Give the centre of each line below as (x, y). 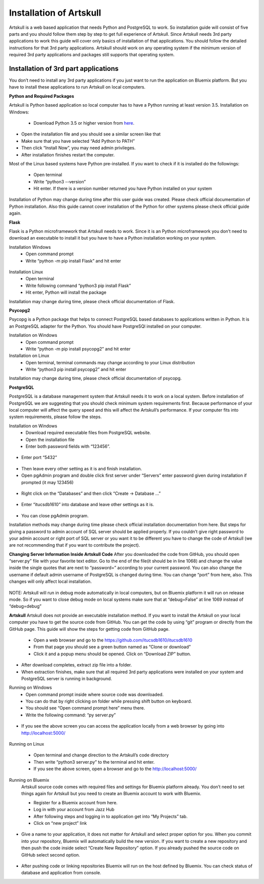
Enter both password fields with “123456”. (68, 446)
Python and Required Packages (42, 96)
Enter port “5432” (39, 458)
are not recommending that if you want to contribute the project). (75, 545)
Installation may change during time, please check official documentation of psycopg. (95, 378)
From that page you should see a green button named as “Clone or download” (112, 647)
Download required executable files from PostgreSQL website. (88, 433)
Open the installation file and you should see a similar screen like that (91, 134)
